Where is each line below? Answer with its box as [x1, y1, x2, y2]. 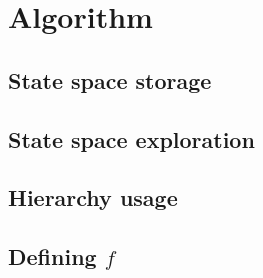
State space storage [8, 64, 212, 95]
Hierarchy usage [8, 182, 178, 213]
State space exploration [8, 123, 255, 154]
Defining [8, 241, 97, 272]
